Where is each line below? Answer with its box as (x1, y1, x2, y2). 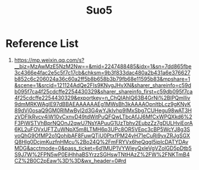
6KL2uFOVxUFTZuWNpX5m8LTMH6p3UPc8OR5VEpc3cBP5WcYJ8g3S (14, 126, 191, 133)
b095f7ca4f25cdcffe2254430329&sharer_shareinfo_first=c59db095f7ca (14, 88, 193, 95)
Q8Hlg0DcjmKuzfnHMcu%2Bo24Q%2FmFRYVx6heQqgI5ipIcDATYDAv (14, 138, 188, 145)
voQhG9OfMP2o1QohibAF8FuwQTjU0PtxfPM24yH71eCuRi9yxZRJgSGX (14, 131, 191, 139)
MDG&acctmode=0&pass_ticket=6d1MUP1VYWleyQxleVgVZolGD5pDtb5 (14, 145, 192, 152)
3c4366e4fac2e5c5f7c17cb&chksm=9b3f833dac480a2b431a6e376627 (14, 69, 191, 76)
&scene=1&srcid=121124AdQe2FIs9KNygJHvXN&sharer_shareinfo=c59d (14, 81, 191, 89)
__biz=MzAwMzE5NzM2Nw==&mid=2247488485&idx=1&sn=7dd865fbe (14, 63, 192, 70)
